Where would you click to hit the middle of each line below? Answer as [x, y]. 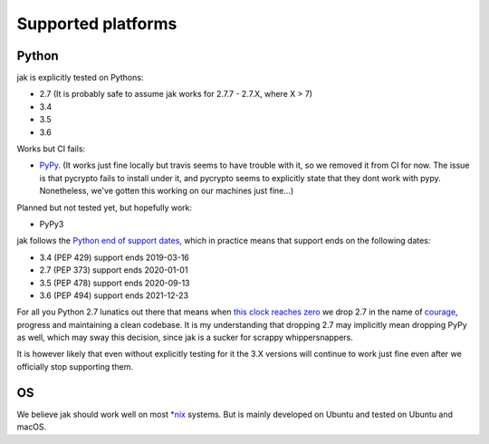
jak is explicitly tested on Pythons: [80, 78]
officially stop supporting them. [75, 366]
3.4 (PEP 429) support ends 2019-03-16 [115, 257]
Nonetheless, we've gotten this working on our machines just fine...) [167, 191]
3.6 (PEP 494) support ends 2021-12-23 [114, 295]
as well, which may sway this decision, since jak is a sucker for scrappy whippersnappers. [185, 338]
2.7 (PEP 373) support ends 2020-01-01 [114, 270]
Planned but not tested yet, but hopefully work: [105, 208]
